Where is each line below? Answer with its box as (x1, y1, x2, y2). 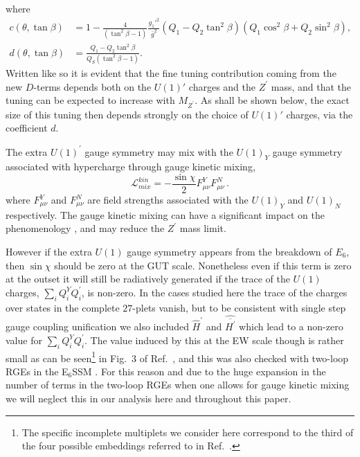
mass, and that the (271, 79, 352, 93)
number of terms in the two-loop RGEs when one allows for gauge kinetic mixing (6, 377, 350, 392)
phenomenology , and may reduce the (6, 221, 165, 235)
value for (6, 332, 42, 347)
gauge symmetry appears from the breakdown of (127, 244, 332, 258)
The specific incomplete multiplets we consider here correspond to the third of (21, 424, 354, 439)
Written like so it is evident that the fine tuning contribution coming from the (6, 65, 336, 80)
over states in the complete (6, 300, 120, 314)
